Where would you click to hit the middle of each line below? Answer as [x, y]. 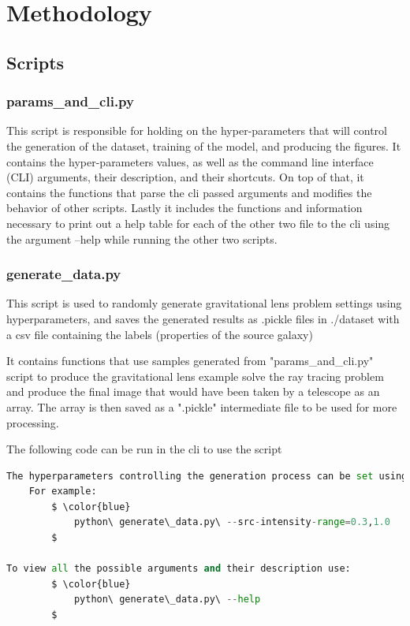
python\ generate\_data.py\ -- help [167, 600]
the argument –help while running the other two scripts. [142, 238]
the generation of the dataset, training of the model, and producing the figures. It [204, 145]
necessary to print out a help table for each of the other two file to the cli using [198, 223]
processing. [33, 422]
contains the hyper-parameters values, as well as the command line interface [190, 161]
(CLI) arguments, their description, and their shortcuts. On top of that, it [185, 177]
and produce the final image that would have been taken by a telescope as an [193, 391]
